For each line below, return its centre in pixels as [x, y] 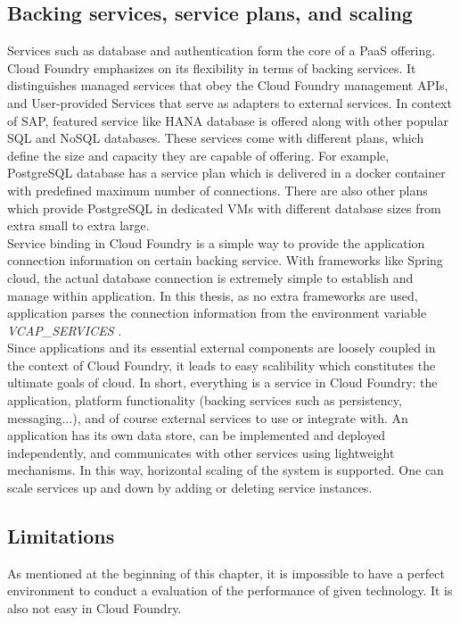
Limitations [61, 536]
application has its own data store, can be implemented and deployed [197, 435]
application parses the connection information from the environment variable [217, 313]
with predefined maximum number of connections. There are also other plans [218, 190]
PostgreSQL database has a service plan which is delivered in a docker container [226, 173]
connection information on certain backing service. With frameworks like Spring [225, 260]
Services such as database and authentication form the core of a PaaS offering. [222, 50]
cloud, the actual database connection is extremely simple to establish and [210, 277]
